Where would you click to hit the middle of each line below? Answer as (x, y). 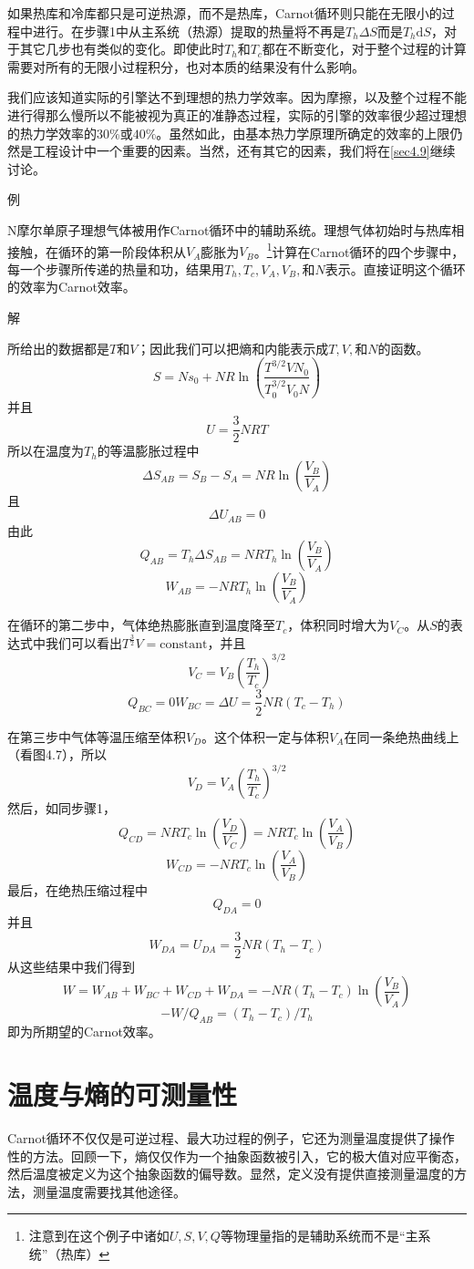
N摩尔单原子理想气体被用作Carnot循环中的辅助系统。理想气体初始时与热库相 (236, 229)
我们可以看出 (83, 643)
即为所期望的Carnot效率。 (84, 1032)
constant (184, 645)
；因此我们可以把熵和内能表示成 (233, 348)
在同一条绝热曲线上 (402, 736)
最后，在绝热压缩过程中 (77, 889)
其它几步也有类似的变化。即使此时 (122, 49)
